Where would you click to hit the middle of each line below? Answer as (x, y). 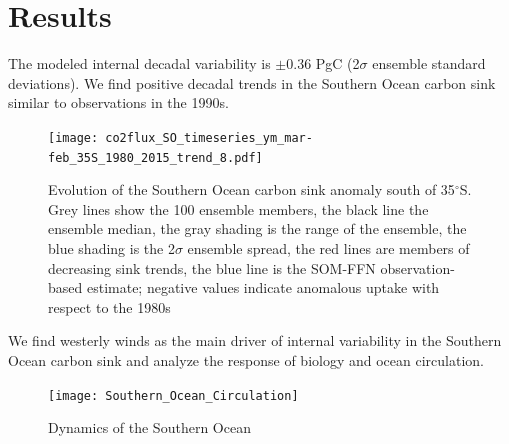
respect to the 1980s (109, 306)
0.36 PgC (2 (323, 63)
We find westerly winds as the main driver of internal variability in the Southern (255, 340)
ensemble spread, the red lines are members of (328, 248)
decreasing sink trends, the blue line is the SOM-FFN (212, 267)
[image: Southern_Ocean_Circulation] (173, 395)
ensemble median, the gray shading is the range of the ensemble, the (257, 228)
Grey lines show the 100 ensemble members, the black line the (238, 208)
